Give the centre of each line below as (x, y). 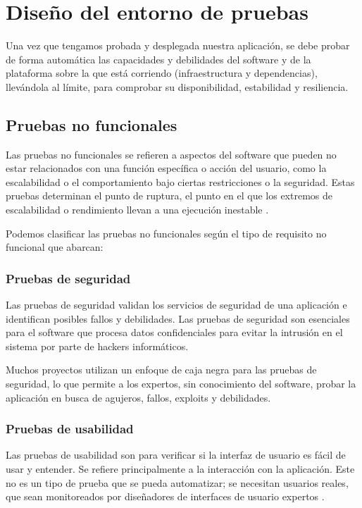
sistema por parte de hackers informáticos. (97, 346)
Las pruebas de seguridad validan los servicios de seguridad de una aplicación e (176, 305)
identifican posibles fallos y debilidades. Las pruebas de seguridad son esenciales (178, 318)
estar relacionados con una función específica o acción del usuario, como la (166, 168)
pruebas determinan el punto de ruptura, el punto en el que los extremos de (169, 196)
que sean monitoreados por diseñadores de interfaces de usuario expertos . (165, 496)
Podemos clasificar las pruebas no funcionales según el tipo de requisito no (166, 233)
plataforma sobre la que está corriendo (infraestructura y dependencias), (162, 73)
